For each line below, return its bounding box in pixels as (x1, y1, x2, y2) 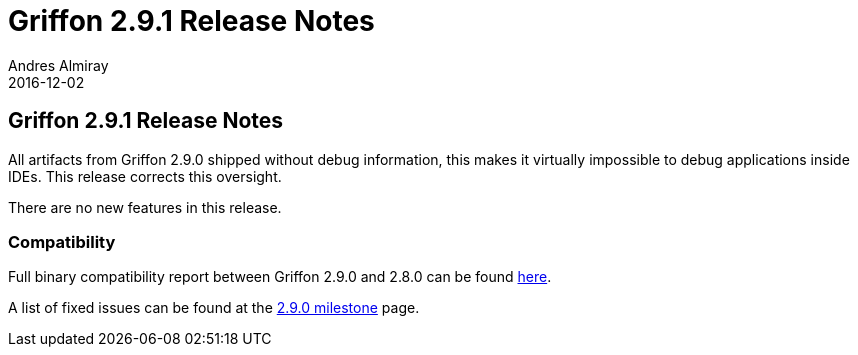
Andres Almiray (8, 56, 109, 74)
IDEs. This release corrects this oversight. (8, 167, 282, 185)
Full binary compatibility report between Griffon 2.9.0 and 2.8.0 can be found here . (8, 268, 552, 286)
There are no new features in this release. (8, 198, 282, 216)
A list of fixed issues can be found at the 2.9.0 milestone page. (8, 299, 420, 317)
